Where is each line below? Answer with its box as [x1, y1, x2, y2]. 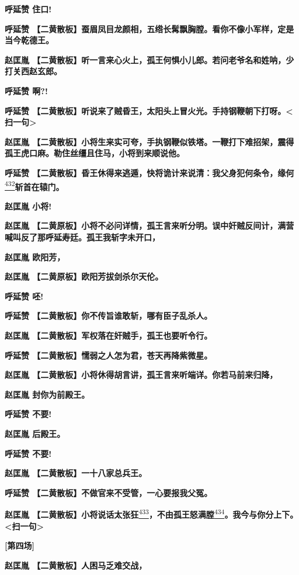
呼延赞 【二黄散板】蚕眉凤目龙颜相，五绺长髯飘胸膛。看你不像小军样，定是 [5, 22, 294, 35]
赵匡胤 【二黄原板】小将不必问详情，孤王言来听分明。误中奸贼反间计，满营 [5, 219, 294, 232]
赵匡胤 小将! [5, 199, 52, 212]
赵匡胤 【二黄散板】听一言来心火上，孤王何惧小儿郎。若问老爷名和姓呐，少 [5, 53, 294, 66]
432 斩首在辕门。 [5, 178, 64, 192]
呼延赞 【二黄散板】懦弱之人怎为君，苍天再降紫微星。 [5, 349, 213, 361]
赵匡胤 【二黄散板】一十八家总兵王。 [5, 467, 147, 479]
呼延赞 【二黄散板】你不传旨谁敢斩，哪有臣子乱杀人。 [5, 309, 213, 322]
